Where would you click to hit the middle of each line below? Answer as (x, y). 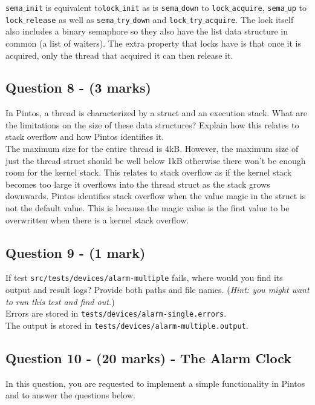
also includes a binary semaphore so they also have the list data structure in (147, 31)
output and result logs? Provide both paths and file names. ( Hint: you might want (157, 290)
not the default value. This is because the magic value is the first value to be (148, 208)
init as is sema (150, 7)
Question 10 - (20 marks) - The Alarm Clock (149, 357)
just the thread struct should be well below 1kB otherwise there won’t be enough (156, 160)
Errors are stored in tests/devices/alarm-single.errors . (116, 313)
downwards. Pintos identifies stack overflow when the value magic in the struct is (156, 196)
